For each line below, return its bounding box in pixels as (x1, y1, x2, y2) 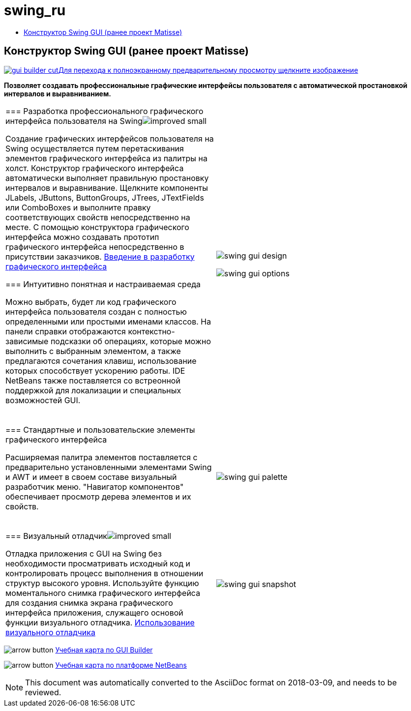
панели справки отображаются (5, 326, 126, 336)
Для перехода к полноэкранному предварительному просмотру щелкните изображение (58, 65, 358, 74)
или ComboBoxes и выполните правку (5, 202, 151, 212)
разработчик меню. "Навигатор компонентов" (5, 481, 184, 492)
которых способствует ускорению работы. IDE (5, 365, 185, 376)
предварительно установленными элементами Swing (5, 462, 212, 472)
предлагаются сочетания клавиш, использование (5, 355, 197, 366)
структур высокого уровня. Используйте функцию (5, 578, 199, 588)
